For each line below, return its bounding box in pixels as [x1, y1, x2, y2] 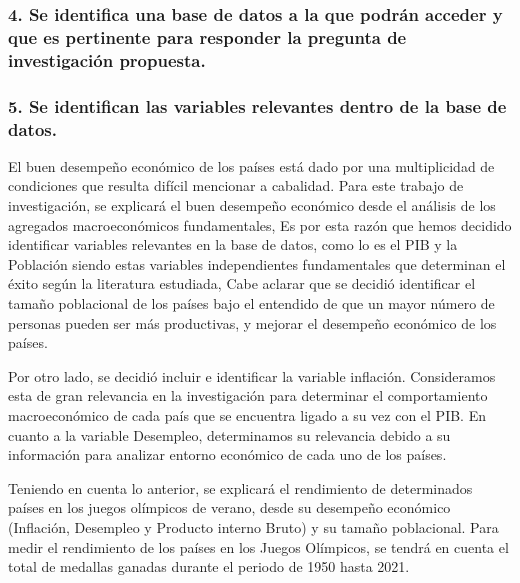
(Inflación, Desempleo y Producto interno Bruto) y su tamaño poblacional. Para [8, 516, 499, 537]
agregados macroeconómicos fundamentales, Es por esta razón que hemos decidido [8, 214, 512, 235]
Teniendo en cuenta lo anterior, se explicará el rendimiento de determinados [8, 477, 473, 498]
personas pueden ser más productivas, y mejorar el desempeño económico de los [8, 312, 497, 333]
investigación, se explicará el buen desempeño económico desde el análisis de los [8, 195, 496, 216]
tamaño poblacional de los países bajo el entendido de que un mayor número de [8, 292, 495, 313]
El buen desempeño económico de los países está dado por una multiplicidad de [8, 155, 495, 176]
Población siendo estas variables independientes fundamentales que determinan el [8, 253, 506, 274]
